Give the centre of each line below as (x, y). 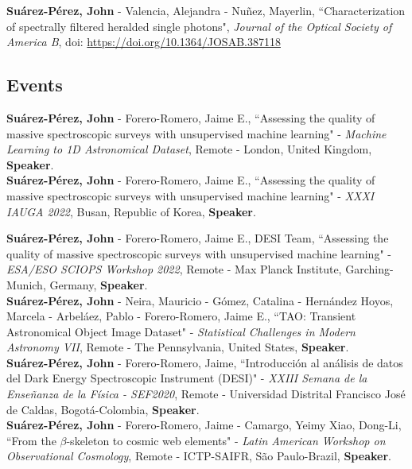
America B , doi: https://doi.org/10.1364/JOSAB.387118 (144, 42)
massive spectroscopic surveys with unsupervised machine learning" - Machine (196, 133)
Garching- (369, 269)
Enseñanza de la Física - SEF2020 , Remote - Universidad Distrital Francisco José (206, 394)
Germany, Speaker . (99, 284)
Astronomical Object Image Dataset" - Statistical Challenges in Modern (181, 331)
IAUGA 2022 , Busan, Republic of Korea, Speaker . (131, 211)
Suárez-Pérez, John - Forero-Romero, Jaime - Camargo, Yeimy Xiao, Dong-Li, (204, 425)
